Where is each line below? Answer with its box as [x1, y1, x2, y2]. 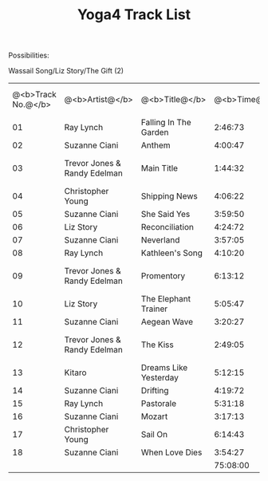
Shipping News [140, 191, 198, 202]
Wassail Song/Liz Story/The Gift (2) [8, 66, 124, 76]
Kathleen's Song [140, 247, 203, 258]
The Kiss [140, 339, 174, 350]
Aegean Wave [140, 317, 194, 328]
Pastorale [140, 398, 177, 409]
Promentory [140, 270, 186, 282]
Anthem [140, 140, 171, 151]
